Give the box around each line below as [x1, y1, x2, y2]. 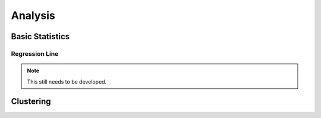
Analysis [11, 9, 56, 22]
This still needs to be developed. [27, 78, 107, 85]
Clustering [11, 97, 51, 107]
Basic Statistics [11, 31, 70, 42]
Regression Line [11, 49, 59, 58]
